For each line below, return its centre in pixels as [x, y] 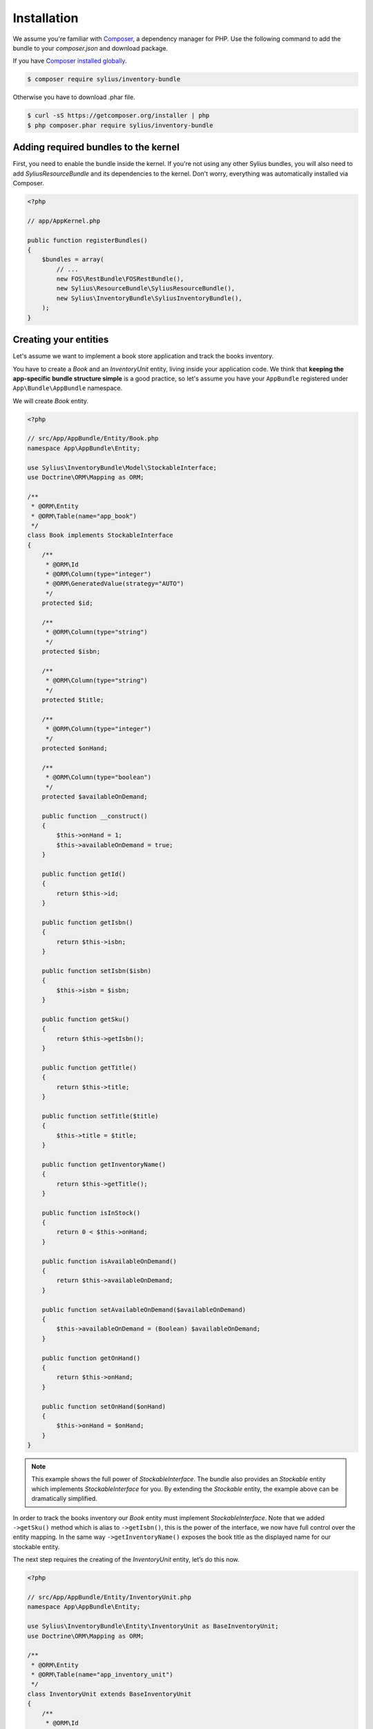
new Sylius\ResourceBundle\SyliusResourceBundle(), [146, 288]
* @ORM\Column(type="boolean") [98, 777]
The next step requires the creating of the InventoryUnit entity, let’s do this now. [126, 1560]
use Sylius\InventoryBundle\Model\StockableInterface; [122, 468]
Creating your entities [61, 340]
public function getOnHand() [91, 1358]
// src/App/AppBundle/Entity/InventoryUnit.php [109, 1597]
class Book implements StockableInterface [100, 535]
